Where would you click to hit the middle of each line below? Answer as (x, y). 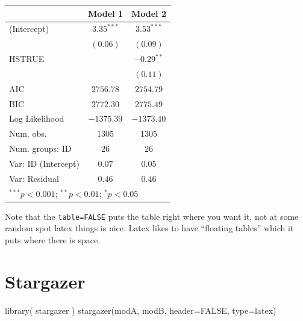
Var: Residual (34, 178)
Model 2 (148, 13)
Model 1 (105, 13)
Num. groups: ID (40, 148)
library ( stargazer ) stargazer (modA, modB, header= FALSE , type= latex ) (141, 310)
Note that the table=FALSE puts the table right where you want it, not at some (152, 216)
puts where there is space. (53, 239)
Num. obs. (28, 133)
